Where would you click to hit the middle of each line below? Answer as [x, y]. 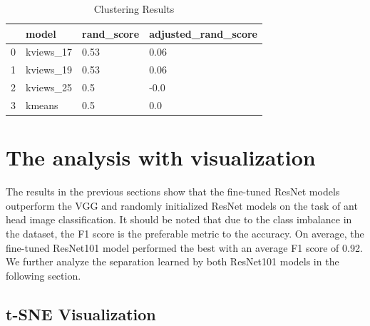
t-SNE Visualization [81, 314]
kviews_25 [49, 87]
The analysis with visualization [161, 157]
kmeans [42, 105]
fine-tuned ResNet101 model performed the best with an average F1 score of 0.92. [184, 247]
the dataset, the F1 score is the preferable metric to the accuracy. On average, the [185, 233]
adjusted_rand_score [203, 33]
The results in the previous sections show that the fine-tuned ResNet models [173, 192]
